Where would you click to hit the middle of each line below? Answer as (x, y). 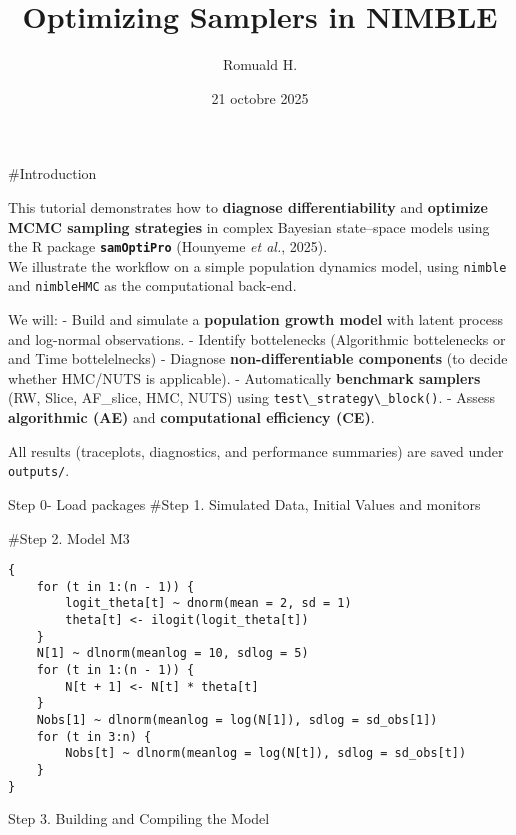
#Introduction (52, 173)
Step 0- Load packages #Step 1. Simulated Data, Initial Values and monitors (244, 503)
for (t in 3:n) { (94, 736)
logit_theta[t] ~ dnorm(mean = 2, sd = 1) (208, 603)
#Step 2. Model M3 (69, 537)
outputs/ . (39, 470)
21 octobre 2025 (260, 97)
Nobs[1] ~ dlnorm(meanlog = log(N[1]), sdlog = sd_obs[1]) (237, 720)
